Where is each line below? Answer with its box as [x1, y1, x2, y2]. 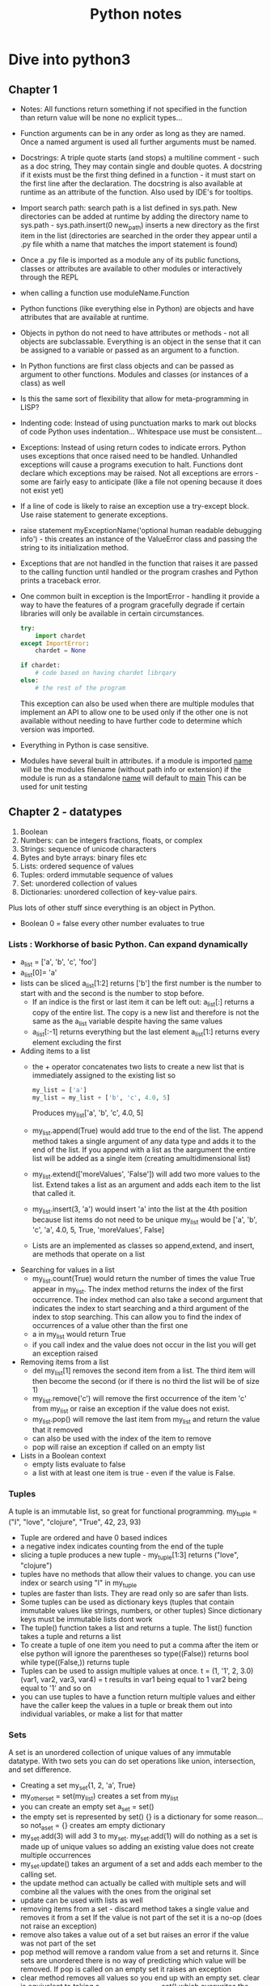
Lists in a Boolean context [19, 1451, 107, 1460]
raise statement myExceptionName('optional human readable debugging [19, 525, 262, 535]
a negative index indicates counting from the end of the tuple [19, 1541, 224, 1552]
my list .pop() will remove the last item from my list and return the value [32, 1415, 260, 1426]
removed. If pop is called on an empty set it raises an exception [19, 1964, 232, 1974]
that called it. [32, 1188, 76, 1198]
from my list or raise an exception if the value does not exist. [32, 1403, 231, 1416]
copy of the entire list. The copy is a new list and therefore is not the [32, 1008, 260, 1018]
